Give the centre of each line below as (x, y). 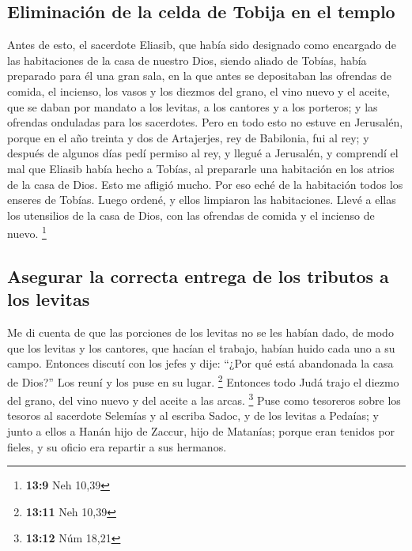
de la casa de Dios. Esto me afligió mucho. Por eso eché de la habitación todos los (205, 184)
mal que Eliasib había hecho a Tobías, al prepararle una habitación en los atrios (201, 168)
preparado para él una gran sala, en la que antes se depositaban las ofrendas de (199, 75)
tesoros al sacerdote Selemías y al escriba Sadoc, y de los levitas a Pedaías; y (193, 415)
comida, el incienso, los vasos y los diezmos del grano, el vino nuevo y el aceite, (198, 91)
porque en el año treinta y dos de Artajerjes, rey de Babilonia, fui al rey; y (188, 137)
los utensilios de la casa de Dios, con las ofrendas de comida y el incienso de (191, 215)
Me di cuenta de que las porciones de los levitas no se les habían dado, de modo (200, 332)
